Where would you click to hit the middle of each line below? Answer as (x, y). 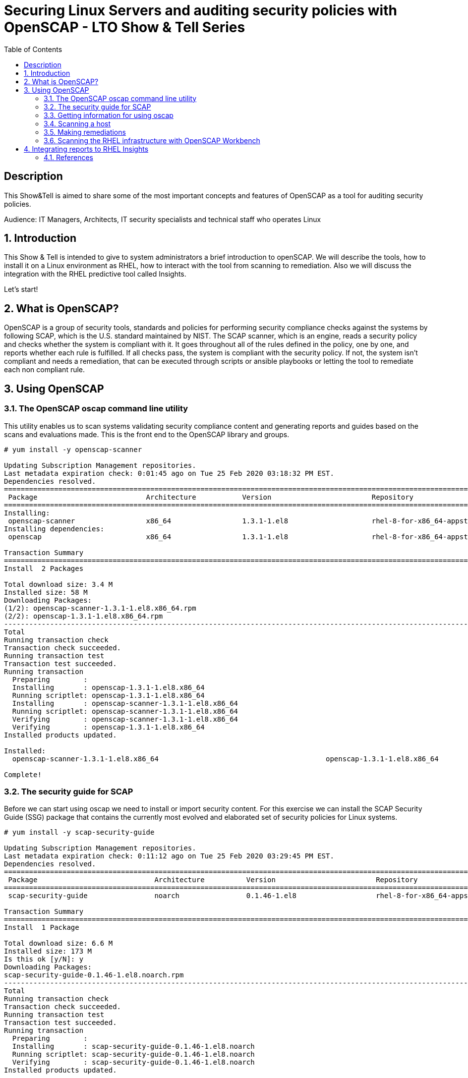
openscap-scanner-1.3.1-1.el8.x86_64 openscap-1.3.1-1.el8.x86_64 (225, 759)
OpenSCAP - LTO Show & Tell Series (125, 27)
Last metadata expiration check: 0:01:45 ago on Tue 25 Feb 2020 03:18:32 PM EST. (169, 473)
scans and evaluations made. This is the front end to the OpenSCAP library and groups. (147, 434)
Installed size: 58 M (46, 592)
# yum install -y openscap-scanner (73, 449)
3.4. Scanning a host (77, 123)
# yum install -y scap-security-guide (79, 832)
